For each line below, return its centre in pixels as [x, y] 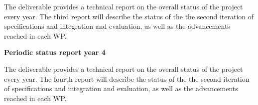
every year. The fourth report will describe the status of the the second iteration [127, 79]
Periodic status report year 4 [55, 52]
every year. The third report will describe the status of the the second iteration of [129, 16]
